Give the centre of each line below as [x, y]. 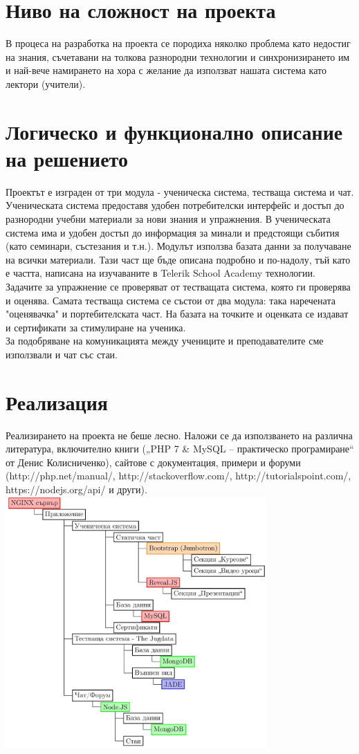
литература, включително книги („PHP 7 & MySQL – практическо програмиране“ [180, 449]
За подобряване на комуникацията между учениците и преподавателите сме [165, 341]
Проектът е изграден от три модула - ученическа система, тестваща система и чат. [180, 191]
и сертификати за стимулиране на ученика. [96, 327]
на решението [67, 158]
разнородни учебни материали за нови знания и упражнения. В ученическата [168, 219]
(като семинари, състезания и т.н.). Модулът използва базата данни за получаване [178, 246]
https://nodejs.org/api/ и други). [76, 489]
